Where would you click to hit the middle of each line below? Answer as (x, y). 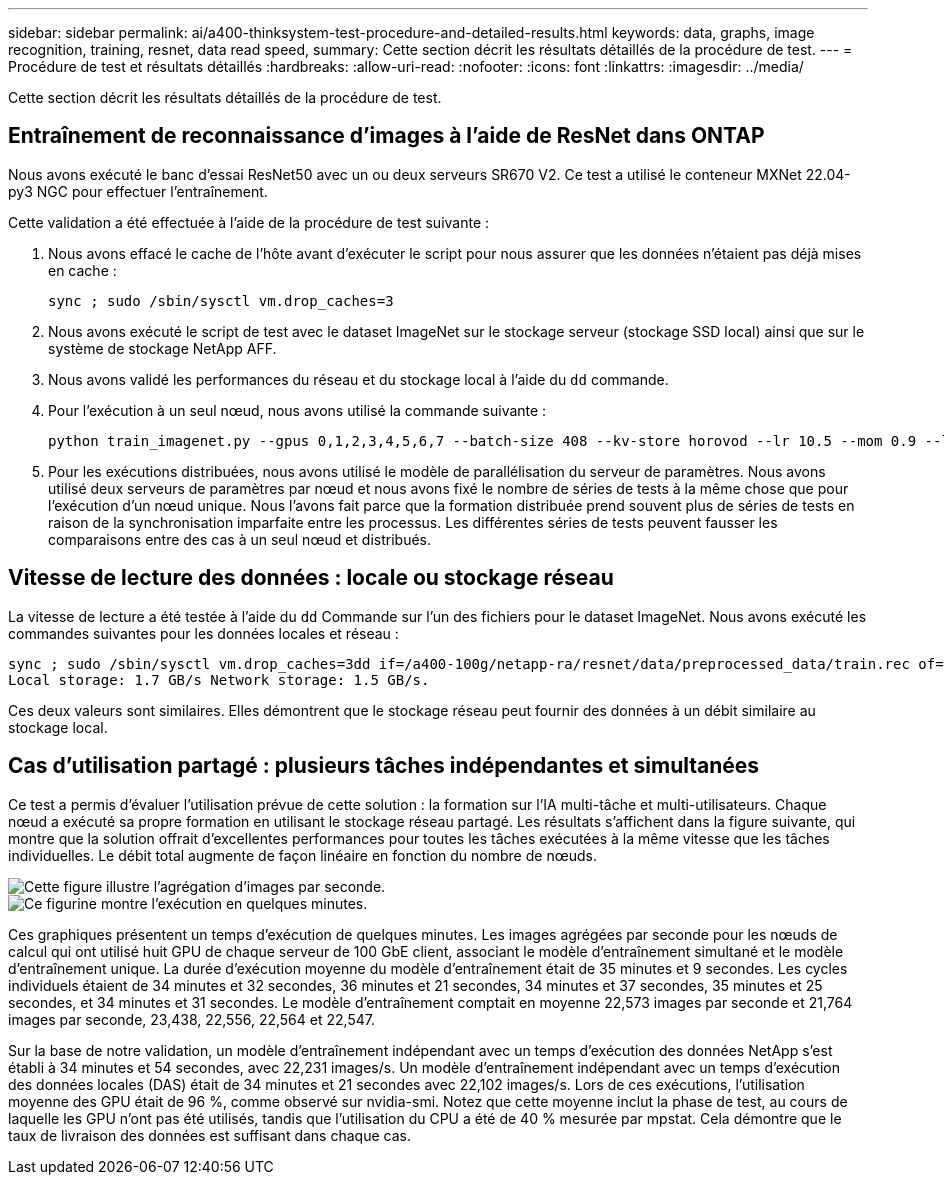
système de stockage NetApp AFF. (162, 348)
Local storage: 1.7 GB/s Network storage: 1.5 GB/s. (219, 679)
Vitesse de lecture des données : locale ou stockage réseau (311, 578)
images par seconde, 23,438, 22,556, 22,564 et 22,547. (191, 1019)
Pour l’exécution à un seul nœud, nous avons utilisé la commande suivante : (297, 410)
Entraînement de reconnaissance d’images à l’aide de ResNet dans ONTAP (386, 136)
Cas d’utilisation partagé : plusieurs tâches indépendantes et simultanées (384, 766)
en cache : (82, 270)
